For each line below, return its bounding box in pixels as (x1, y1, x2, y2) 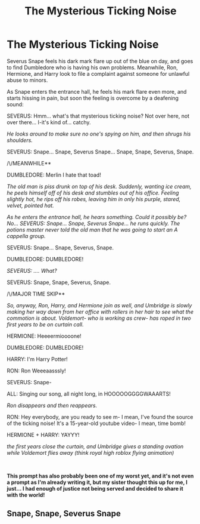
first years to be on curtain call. (7, 320, 84, 328)
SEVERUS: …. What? (7, 267, 57, 274)
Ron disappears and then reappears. (7, 402, 98, 409)
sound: (7, 100, 24, 108)
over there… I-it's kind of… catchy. (7, 118, 91, 126)
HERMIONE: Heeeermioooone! (7, 332, 82, 340)
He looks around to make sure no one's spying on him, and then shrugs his (7, 130, 191, 137)
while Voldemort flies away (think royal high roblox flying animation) (7, 449, 174, 456)
